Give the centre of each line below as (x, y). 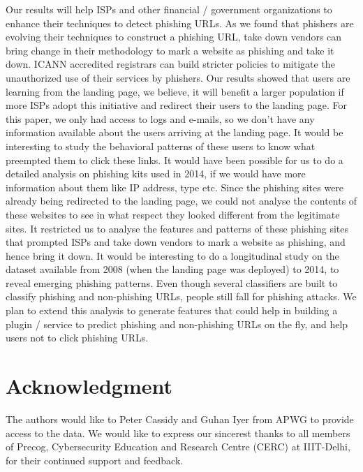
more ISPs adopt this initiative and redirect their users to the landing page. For (177, 105)
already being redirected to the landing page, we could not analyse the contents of (181, 201)
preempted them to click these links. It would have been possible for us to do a (175, 160)
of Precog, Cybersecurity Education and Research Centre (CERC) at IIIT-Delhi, (178, 447)
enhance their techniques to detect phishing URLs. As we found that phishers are (180, 23)
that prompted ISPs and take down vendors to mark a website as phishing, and (176, 242)
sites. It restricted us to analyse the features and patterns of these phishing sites (177, 228)
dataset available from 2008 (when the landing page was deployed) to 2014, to (172, 269)
